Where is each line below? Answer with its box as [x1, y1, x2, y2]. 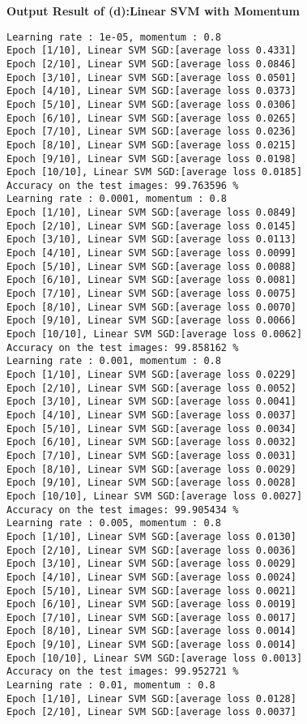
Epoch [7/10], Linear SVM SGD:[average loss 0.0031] [6, 449, 296, 461]
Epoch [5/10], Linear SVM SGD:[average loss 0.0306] [6, 98, 296, 110]
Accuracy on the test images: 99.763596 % [6, 179, 239, 191]
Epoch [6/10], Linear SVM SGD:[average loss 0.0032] [6, 436, 296, 448]
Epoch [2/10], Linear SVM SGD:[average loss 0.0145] [6, 220, 296, 232]
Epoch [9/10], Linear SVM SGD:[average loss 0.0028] [6, 477, 296, 489]
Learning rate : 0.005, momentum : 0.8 [6, 517, 221, 529]
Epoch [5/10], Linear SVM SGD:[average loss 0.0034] [6, 422, 296, 435]
